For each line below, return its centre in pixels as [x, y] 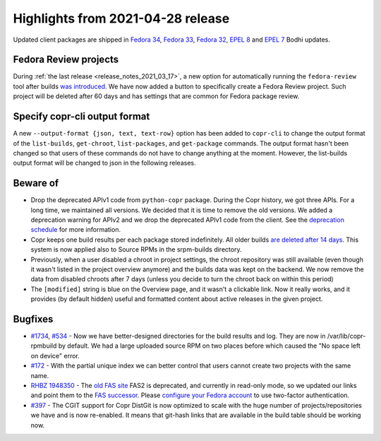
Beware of [36, 183]
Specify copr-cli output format [81, 117]
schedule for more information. [76, 230]
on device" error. [55, 355]
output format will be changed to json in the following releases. [104, 163]
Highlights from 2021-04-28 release [121, 18]
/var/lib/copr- [346, 336]
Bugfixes [33, 319]
